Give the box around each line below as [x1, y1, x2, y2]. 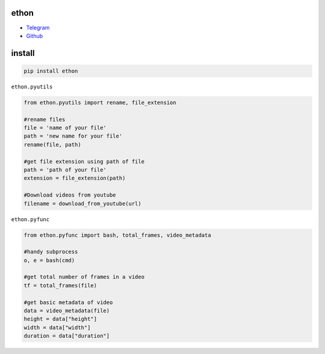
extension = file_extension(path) [23, 175, 126, 182]
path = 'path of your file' [23, 166, 107, 173]
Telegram [26, 24, 50, 31]
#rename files [23, 116, 66, 123]
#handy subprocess [23, 248, 78, 255]
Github [26, 32, 43, 39]
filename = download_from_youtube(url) [23, 200, 141, 207]
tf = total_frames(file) [23, 282, 97, 288]
